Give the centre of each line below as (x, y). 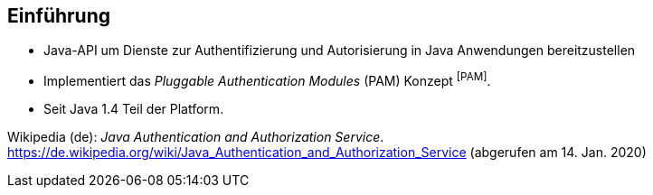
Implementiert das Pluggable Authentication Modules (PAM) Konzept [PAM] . (267, 80)
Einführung (59, 16)
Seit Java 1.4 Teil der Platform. (134, 109)
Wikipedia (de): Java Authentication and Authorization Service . (196, 137)
